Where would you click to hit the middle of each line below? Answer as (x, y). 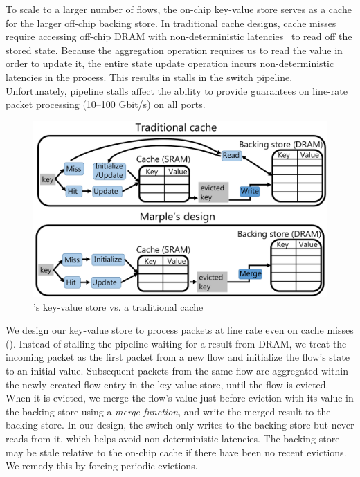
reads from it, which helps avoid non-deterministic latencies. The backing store (173, 438)
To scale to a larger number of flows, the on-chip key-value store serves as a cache (179, 9)
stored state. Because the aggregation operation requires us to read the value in (174, 49)
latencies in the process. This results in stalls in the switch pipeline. (149, 76)
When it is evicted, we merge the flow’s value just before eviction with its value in (180, 398)
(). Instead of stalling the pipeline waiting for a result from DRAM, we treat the (176, 343)
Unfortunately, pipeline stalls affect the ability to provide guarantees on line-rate (177, 90)
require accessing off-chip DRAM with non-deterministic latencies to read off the (179, 36)
